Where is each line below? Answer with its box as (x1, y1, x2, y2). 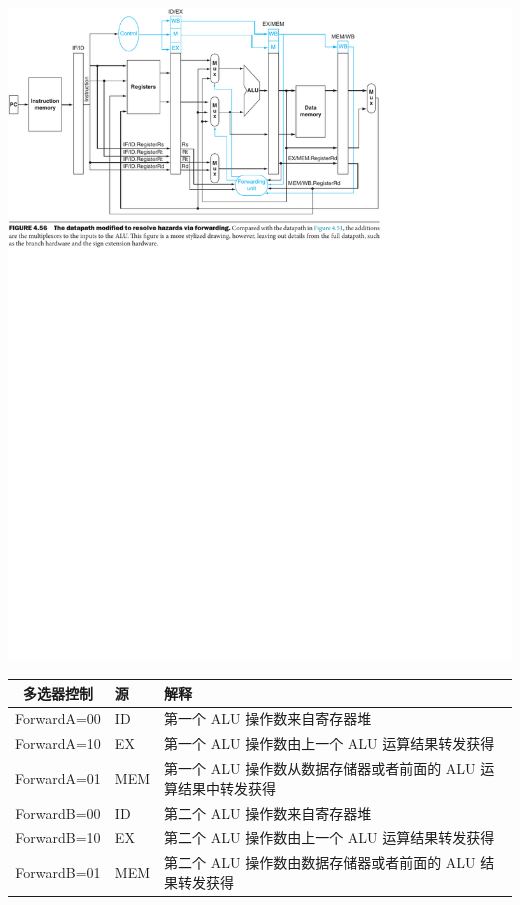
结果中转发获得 (178, 777, 277, 798)
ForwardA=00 (15, 708, 101, 729)
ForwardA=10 (15, 733, 101, 754)
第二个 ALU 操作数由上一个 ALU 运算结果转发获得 (164, 827, 495, 848)
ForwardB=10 (15, 827, 101, 848)
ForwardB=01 (15, 862, 101, 882)
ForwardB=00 (15, 802, 101, 823)
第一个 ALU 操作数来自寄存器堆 (164, 708, 372, 729)
